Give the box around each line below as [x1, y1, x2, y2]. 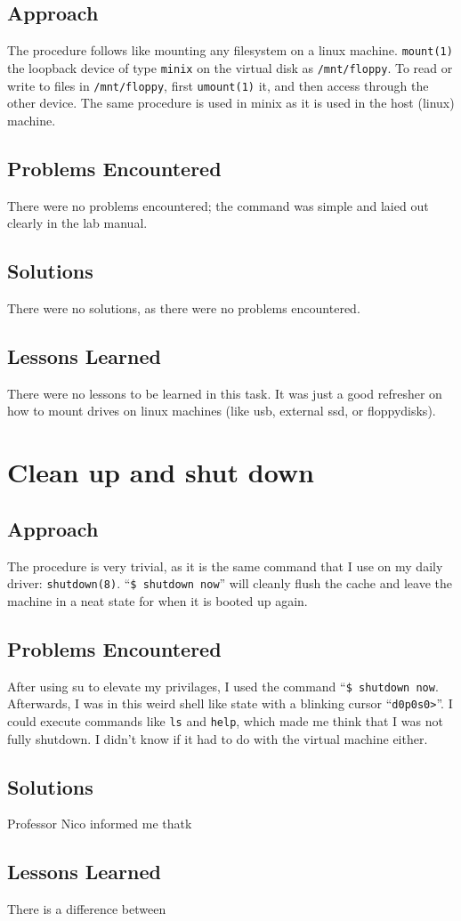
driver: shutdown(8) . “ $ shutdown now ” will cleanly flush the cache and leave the [7, 574, 452, 593]
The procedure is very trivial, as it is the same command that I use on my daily [7, 556, 443, 575]
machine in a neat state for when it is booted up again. [7, 591, 308, 610]
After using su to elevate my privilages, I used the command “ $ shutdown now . [7, 676, 439, 695]
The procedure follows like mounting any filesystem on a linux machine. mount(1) [7, 41, 453, 60]
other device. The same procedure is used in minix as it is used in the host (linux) [7, 93, 455, 112]
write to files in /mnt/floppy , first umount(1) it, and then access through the [7, 76, 429, 94]
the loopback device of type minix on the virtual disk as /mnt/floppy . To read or [7, 58, 453, 77]
